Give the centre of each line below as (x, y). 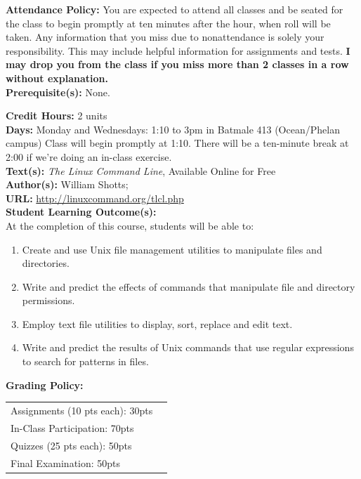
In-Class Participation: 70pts (72, 427)
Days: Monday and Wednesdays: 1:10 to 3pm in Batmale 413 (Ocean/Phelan (173, 129)
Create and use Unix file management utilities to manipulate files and (172, 249)
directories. (46, 263)
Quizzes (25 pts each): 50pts (71, 445)
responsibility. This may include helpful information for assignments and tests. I (178, 50)
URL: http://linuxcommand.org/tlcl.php (95, 198)
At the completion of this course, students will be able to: (130, 225)
